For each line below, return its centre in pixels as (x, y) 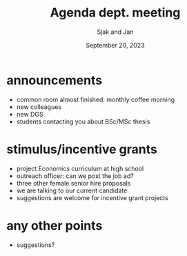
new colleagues (39, 107)
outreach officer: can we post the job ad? (75, 176)
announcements (55, 80)
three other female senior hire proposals (73, 183)
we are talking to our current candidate (72, 190)
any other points (55, 225)
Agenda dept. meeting (115, 13)
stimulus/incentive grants (82, 149)
